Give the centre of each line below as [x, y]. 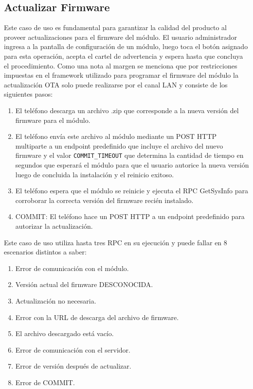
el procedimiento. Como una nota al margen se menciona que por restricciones [121, 65]
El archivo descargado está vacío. [64, 333]
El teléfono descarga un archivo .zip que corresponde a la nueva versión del [127, 110]
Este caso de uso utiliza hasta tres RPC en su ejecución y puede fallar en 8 [116, 242]
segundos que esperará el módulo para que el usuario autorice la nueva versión [132, 164]
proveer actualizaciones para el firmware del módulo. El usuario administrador [121, 37]
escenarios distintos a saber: [45, 252]
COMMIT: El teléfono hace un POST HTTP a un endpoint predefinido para [130, 216]
